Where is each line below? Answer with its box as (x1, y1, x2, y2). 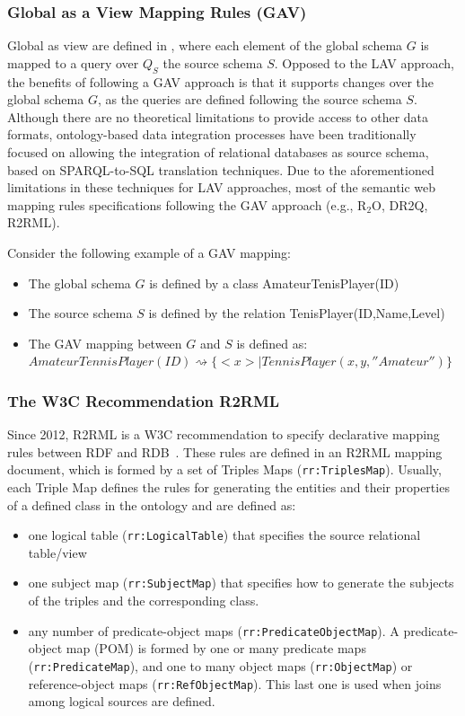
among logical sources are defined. (28, 692, 215, 711)
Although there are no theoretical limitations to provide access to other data (7, 107, 429, 126)
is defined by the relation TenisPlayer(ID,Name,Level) (148, 304, 445, 323)
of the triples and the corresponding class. (28, 591, 259, 610)
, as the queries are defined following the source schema (97, 90, 402, 109)
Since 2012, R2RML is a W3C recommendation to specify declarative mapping (7, 425, 440, 444)
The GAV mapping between (28, 333, 182, 352)
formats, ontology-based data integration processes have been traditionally (7, 125, 417, 144)
